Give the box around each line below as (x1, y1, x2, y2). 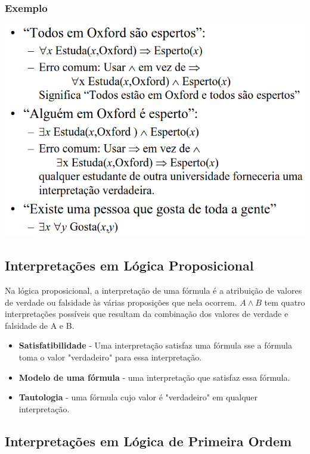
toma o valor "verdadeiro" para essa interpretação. (18, 351, 202, 363)
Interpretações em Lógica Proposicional (5, 256, 254, 275)
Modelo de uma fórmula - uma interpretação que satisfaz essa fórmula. (18, 371, 290, 383)
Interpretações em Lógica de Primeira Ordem (5, 431, 292, 450)
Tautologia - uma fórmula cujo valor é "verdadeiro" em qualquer (18, 391, 258, 403)
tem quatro (264, 296, 305, 308)
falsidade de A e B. (5, 319, 75, 331)
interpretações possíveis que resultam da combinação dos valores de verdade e (5, 307, 289, 320)
